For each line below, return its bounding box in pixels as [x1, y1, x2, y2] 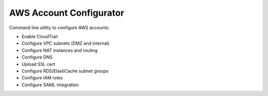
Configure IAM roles [21, 75, 63, 81]
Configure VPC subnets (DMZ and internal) [21, 40, 110, 46]
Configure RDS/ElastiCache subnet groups [21, 68, 109, 74]
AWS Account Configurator [9, 7, 125, 18]
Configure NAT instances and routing [21, 47, 98, 53]
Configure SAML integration [21, 82, 79, 88]
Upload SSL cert [21, 61, 56, 67]
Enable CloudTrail [21, 33, 58, 39]
